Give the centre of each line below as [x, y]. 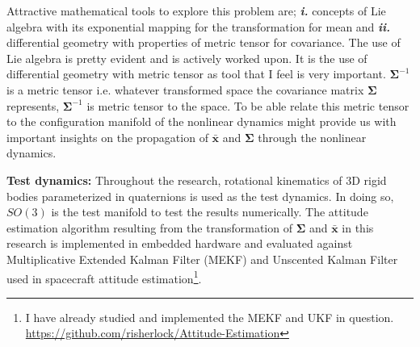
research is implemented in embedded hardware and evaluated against [180, 243]
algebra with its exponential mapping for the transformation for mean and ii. [199, 26]
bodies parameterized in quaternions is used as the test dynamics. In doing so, [200, 196]
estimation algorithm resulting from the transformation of [149, 227]
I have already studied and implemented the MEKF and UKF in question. [210, 317]
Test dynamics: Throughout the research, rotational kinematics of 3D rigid [197, 180]
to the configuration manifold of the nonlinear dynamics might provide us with [202, 121]
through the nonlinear [312, 137]
